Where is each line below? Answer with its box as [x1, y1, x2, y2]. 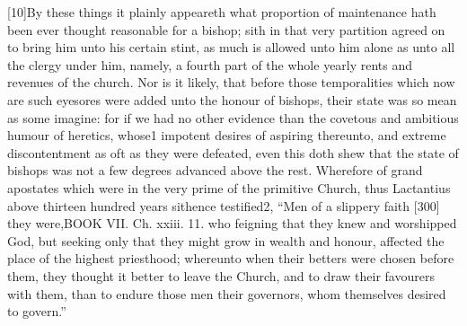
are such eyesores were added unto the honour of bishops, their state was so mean [7, 90, 457, 109]
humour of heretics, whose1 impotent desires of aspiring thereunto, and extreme [7, 126, 446, 145]
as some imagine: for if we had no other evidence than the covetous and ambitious [7, 108, 459, 127]
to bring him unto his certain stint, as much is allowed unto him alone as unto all [7, 38, 455, 57]
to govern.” [7, 302, 66, 321]
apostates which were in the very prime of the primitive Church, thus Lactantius [7, 178, 451, 197]
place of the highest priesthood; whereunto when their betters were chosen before [7, 249, 454, 268]
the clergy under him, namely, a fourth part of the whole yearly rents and [7, 55, 413, 74]
